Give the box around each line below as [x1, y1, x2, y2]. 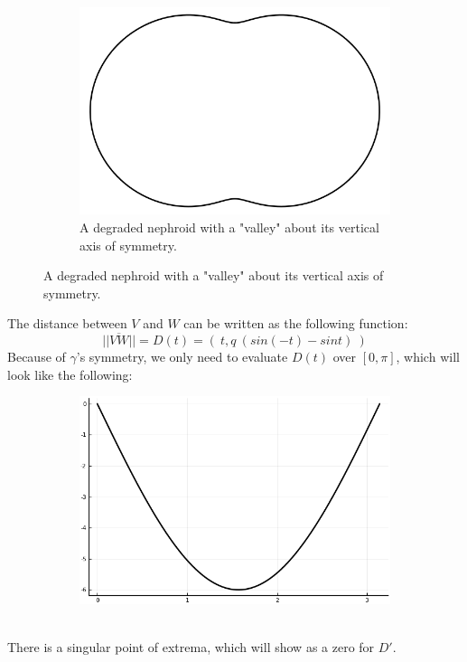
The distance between [7, 314, 127, 333]
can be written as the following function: [183, 314, 408, 333]
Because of [7, 347, 66, 366]
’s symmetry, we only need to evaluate [76, 347, 288, 366]
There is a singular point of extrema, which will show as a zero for [7, 637, 375, 656]
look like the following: [7, 364, 133, 383]
